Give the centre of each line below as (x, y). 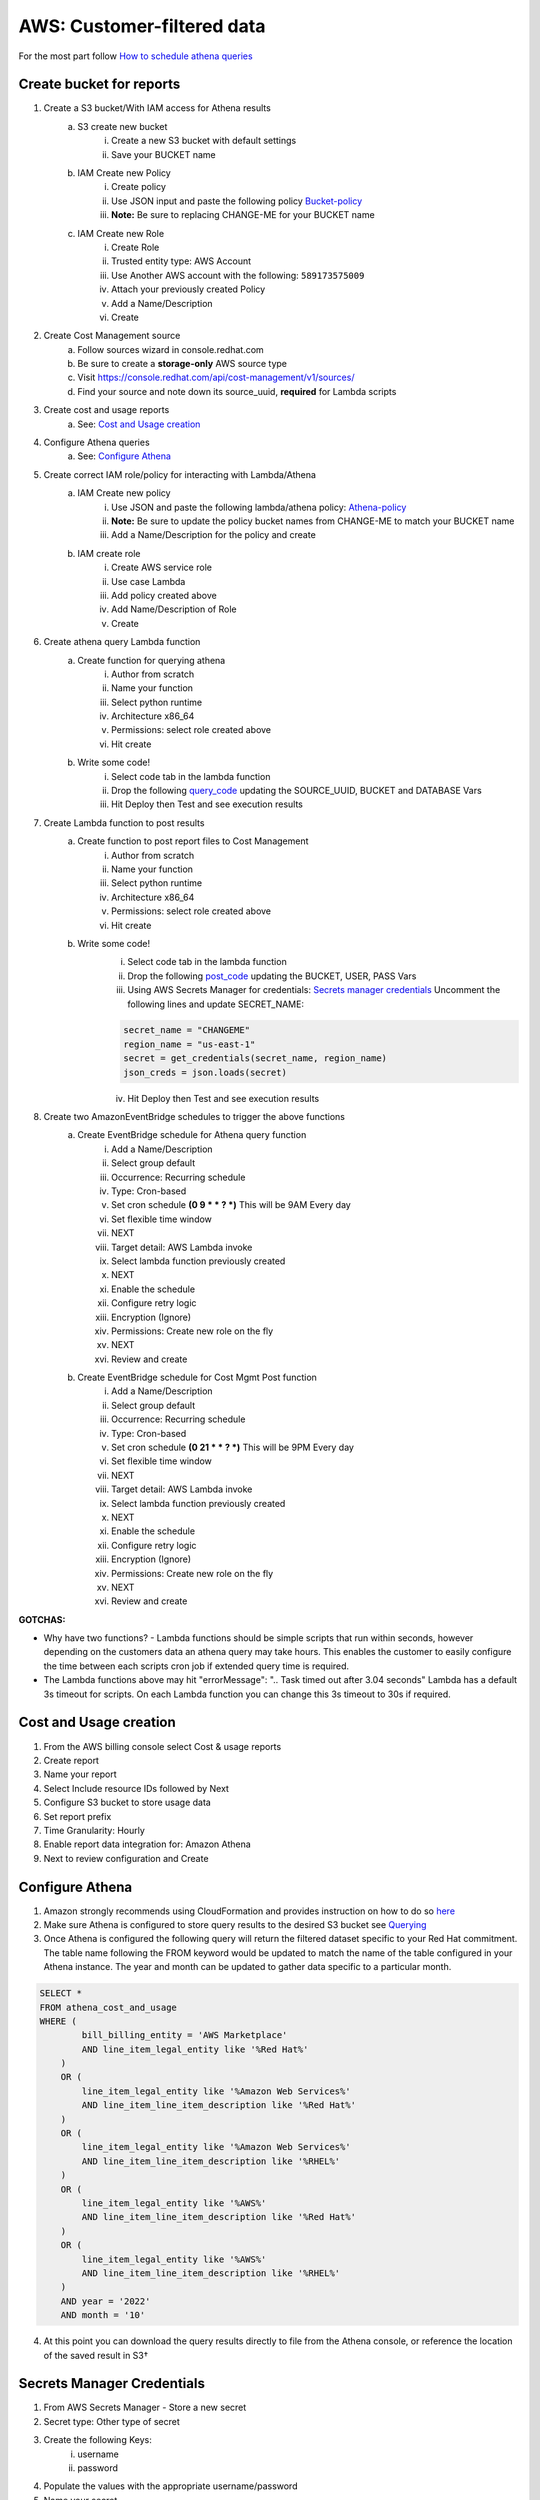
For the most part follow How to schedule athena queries (136, 56)
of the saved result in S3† (96, 2355)
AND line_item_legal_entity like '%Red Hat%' (195, 2049)
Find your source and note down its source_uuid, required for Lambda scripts (237, 391)
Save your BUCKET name (163, 154)
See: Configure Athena (124, 456)
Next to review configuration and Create (126, 1858)
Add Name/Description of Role (174, 609)
